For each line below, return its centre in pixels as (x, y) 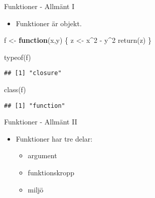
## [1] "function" (35, 106)
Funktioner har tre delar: (54, 138)
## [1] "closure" (33, 73)
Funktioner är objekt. (49, 23)
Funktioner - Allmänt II (41, 122)
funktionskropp (51, 173)
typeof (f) (18, 57)
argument (42, 155)
